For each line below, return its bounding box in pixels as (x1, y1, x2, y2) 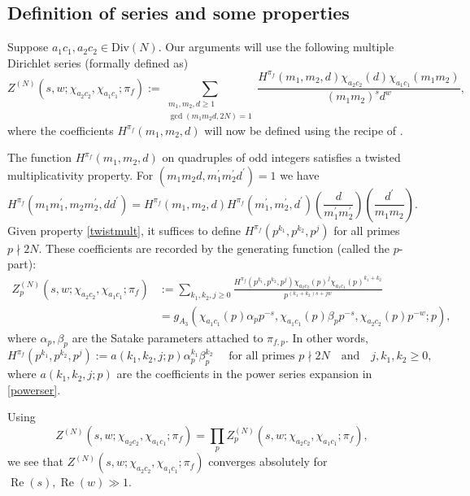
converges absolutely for (208, 453, 328, 470)
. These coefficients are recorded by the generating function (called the (38, 239, 390, 256)
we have (280, 166, 320, 183)
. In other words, (285, 328, 369, 346)
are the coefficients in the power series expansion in (116, 365, 372, 382)
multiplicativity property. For (7, 166, 154, 183)
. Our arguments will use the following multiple (158, 38, 394, 55)
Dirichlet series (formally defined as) (7, 54, 189, 71)
